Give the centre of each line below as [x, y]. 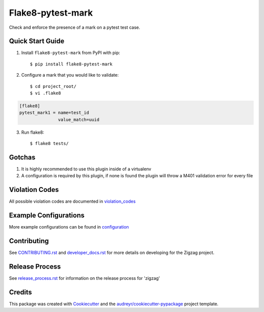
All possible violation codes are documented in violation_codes [72, 201]
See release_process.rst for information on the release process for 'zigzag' [85, 278]
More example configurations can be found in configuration [69, 227]
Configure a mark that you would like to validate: [70, 75]
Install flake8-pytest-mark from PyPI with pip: [71, 53]
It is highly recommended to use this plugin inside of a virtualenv [86, 169]
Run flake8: [33, 132]
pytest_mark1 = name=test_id [54, 113]
